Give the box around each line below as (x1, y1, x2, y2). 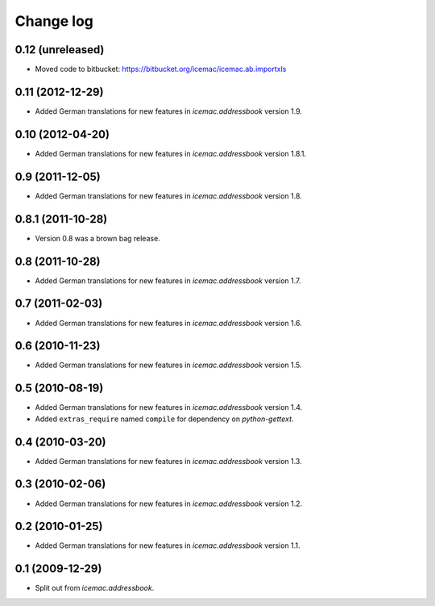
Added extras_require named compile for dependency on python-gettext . (35, 414, 294, 424)
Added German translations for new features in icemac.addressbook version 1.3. (35, 456, 302, 466)
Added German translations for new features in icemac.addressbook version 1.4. (35, 403, 303, 412)
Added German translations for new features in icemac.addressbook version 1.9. (35, 106, 302, 116)
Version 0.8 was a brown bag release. (35, 233, 160, 243)
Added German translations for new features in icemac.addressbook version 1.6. (35, 318, 302, 328)
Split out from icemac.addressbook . (35, 583, 155, 593)
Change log (14, 12, 94, 30)
